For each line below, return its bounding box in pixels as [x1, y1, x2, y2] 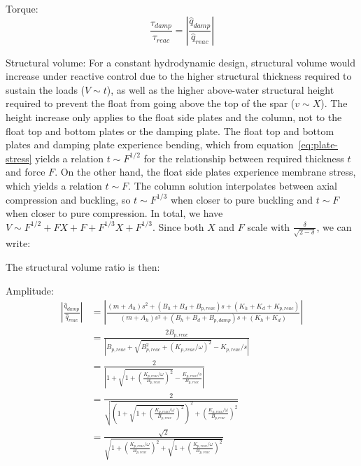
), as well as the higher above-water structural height [106, 82, 334, 97]
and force [6, 164, 45, 179]
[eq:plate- [298, 137, 339, 152]
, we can [316, 219, 352, 234]
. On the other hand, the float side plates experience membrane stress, [55, 164, 356, 179]
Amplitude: [6, 283, 54, 297]
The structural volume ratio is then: [6, 260, 160, 274]
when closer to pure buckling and [170, 192, 313, 206]
